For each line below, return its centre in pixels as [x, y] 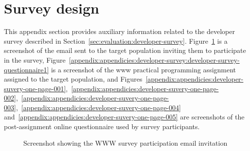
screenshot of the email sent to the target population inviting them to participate [125, 50]
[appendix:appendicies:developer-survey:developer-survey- [154, 59]
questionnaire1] [27, 69]
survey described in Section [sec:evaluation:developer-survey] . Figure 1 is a [116, 41]
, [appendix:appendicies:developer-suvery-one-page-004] [98, 107]
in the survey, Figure [35, 59]
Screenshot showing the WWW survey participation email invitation [125, 143]
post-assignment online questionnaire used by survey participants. [102, 126]
